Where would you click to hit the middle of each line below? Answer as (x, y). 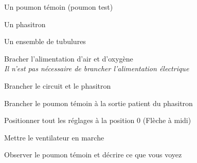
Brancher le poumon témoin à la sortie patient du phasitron (98, 103)
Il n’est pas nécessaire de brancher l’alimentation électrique (97, 68)
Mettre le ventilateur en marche (54, 137)
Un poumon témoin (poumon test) (59, 7)
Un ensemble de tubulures (45, 41)
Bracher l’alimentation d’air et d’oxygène (69, 58)
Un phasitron (25, 24)
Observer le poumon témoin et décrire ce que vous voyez (93, 155)
